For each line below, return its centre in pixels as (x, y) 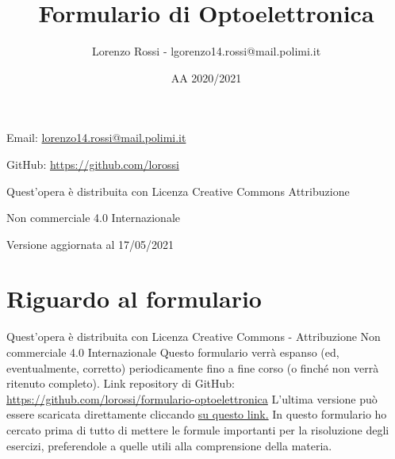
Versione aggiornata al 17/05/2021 (90, 244)
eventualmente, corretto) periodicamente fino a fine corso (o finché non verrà (193, 367)
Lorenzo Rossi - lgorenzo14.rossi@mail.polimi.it (206, 51)
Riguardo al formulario (134, 298)
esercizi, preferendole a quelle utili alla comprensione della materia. (169, 445)
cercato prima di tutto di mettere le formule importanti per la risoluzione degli (198, 429)
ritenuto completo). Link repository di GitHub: (121, 383)
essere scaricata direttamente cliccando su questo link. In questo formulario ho (197, 414)
